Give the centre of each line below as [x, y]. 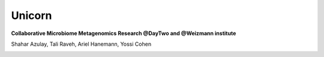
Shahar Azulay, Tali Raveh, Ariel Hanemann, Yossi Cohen [81, 44]
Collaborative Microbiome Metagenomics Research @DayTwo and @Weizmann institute [124, 33]
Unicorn [31, 15]
